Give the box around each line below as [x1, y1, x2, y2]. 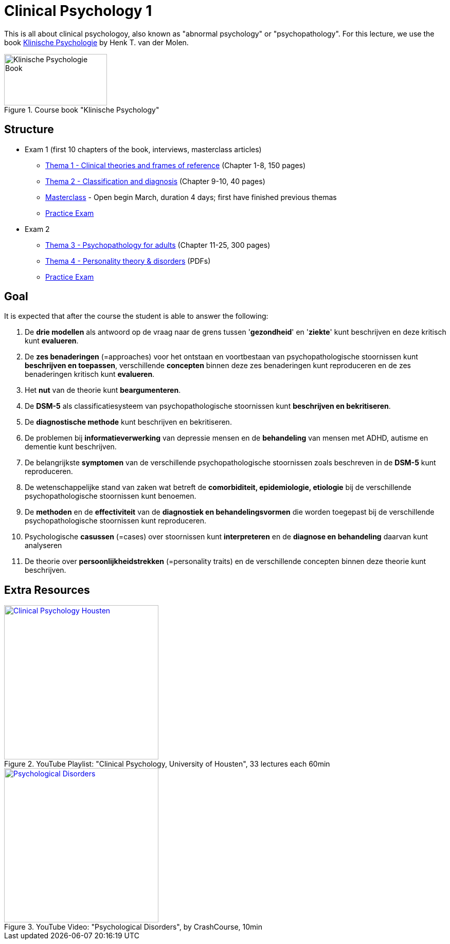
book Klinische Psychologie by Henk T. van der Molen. [4, 38, 189, 47]
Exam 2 [25, 224, 50, 233]
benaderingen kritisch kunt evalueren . [25, 370, 155, 379]
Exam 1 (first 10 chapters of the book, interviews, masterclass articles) [25, 144, 262, 154]
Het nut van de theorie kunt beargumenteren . [25, 386, 181, 395]
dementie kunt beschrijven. [25, 442, 117, 451]
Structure [4, 123, 54, 136]
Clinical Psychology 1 [4, 2, 152, 20]
